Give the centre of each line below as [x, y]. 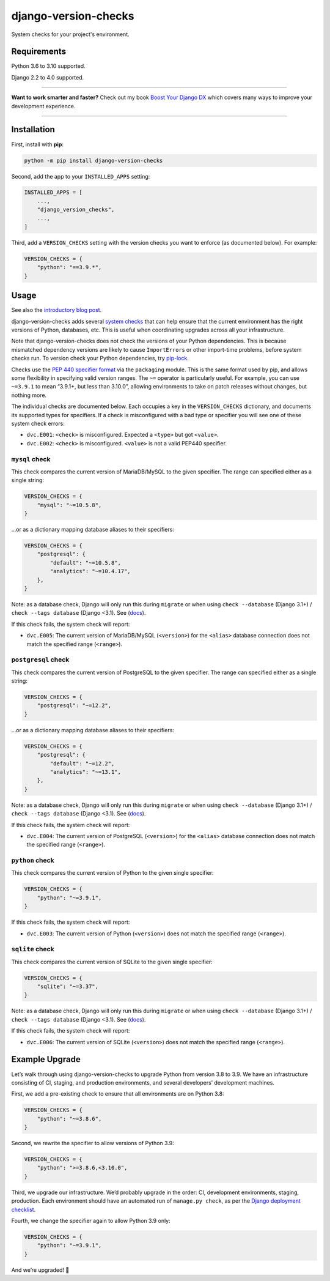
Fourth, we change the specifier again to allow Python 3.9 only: [91, 1221]
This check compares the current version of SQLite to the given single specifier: [112, 962]
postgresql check [40, 659]
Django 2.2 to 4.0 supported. [48, 77]
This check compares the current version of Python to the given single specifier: [112, 873]
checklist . [24, 1209]
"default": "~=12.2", [82, 763]
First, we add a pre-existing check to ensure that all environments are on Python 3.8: [118, 1094]
